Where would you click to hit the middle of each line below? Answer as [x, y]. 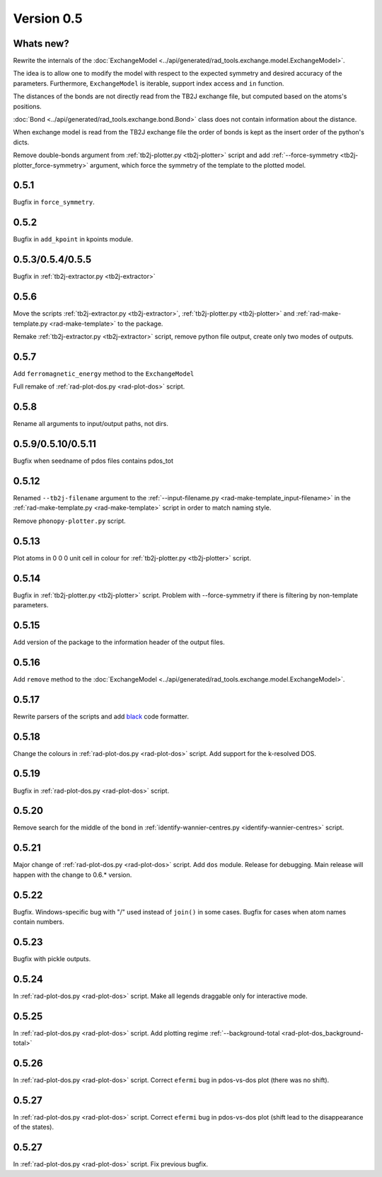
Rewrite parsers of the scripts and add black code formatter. [101, 716]
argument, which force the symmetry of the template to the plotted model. [198, 165]
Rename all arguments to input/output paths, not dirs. [91, 424]
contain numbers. [39, 922]
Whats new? [41, 44]
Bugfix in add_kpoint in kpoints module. [73, 239]
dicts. [21, 142]
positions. [27, 106]
